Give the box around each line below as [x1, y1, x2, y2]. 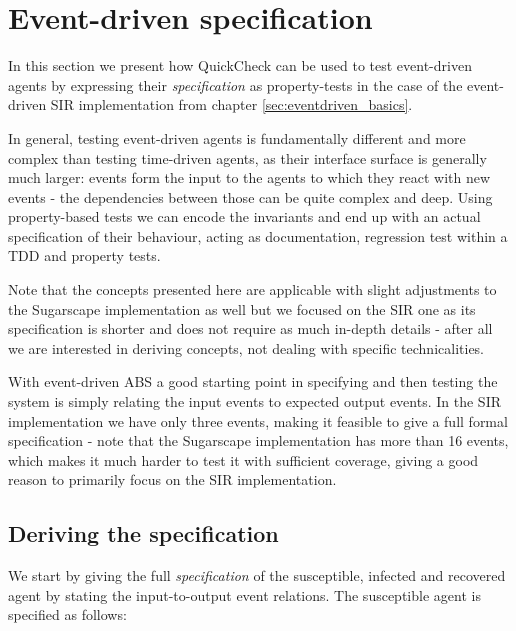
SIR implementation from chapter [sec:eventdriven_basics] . [50, 94, 413, 115]
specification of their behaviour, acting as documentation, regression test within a [8, 225, 508, 246]
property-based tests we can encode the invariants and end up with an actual [8, 206, 481, 227]
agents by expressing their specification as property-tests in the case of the [8, 74, 463, 95]
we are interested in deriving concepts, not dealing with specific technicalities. [8, 337, 485, 358]
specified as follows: [8, 604, 127, 625]
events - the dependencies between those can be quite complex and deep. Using [8, 186, 493, 207]
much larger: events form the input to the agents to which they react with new [8, 167, 491, 188]
